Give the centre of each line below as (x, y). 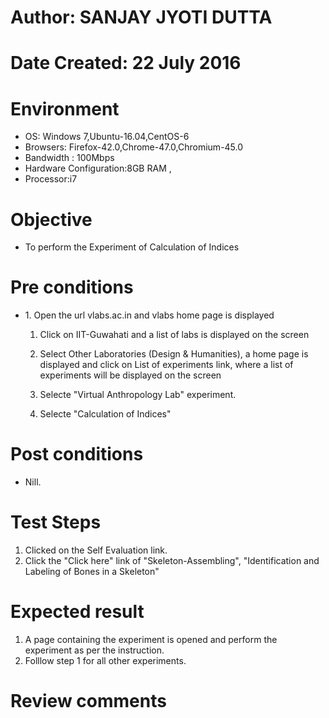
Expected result (77, 612)
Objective (51, 219)
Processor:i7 (51, 179)
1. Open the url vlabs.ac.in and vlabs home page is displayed (149, 315)
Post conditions (77, 454)
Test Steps (56, 522)
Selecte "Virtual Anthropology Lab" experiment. (138, 395)
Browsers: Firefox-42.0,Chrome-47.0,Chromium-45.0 (134, 147)
